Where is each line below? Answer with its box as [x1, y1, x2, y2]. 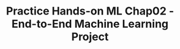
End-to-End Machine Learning [11, 17, 169, 31]
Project [71, 30, 109, 44]
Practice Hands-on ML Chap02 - [6, 4, 174, 18]
